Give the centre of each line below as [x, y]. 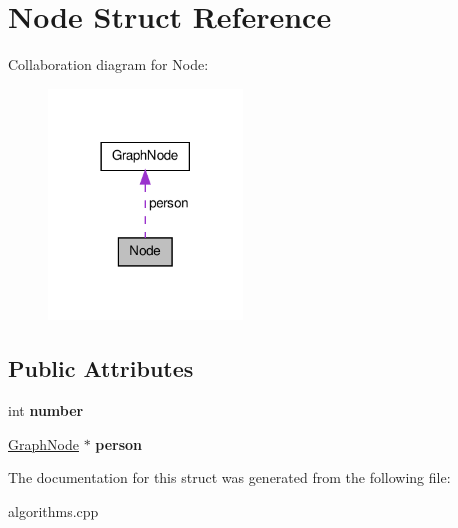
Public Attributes [101, 368]
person [119, 443]
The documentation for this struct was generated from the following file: [229, 477]
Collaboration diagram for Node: [108, 64]
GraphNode [43, 443]
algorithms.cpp [53, 510]
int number [46, 410]
